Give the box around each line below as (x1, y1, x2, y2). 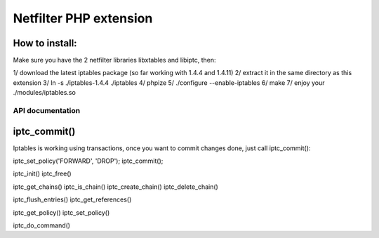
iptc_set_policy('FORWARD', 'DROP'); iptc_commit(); (13, 157, 164, 165)
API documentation (13, 106, 81, 115)
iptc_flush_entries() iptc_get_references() (13, 195, 132, 204)
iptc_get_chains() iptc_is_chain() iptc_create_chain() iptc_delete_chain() (13, 183, 219, 191)
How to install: (13, 37, 77, 49)
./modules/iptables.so (13, 88, 77, 97)
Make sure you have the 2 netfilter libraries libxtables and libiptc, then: (13, 56, 217, 65)
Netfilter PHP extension (13, 11, 153, 26)
